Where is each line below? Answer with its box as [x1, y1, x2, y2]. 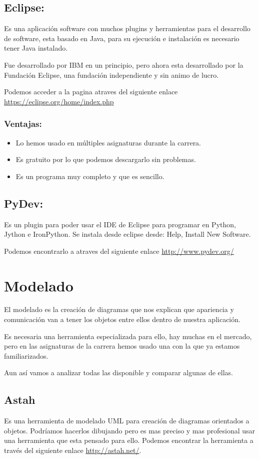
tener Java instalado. [4, 43, 68, 53]
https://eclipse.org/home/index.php [4, 96, 114, 106]
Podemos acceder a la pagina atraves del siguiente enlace [4, 86, 178, 97]
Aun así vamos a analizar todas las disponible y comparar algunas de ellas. [4, 367, 233, 378]
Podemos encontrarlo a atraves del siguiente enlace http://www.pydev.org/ [4, 245, 234, 256]
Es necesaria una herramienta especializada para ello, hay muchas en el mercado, [4, 331, 252, 341]
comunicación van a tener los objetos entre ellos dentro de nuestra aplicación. [4, 314, 240, 325]
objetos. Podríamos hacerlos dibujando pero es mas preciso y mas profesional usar [4, 425, 255, 435]
